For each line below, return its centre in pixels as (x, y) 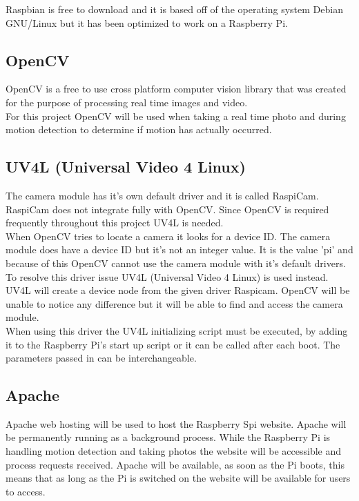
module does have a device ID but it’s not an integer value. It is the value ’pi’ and (179, 249)
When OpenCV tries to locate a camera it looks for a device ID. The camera (168, 236)
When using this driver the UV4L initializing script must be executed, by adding (177, 330)
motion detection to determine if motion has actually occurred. (139, 129)
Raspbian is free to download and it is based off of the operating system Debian (174, 9)
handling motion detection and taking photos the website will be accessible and (174, 451)
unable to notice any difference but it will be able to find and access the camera (174, 303)
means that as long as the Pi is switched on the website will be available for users (178, 478)
